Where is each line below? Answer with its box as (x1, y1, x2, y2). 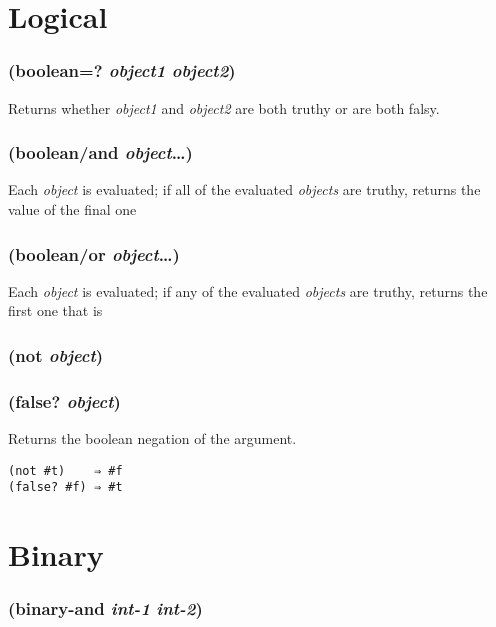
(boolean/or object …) (8, 241, 180, 266)
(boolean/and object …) (8, 140, 193, 165)
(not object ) (8, 342, 104, 367)
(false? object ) (8, 388, 121, 413)
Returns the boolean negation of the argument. (8, 428, 297, 449)
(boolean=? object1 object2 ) (8, 58, 236, 83)
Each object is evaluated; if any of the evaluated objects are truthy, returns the (8, 280, 488, 301)
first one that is (8, 300, 103, 321)
